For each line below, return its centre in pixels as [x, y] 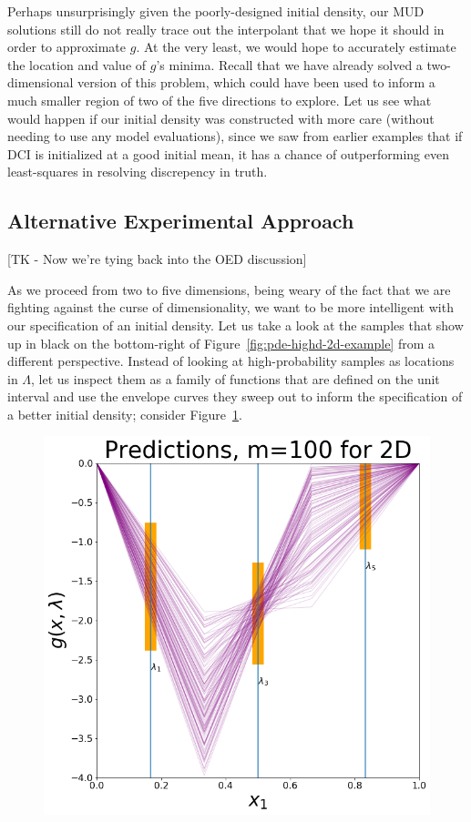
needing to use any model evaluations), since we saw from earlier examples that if [235, 136]
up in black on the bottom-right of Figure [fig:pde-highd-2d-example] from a [221, 343]
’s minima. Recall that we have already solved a [289, 64]
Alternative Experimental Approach [181, 221]
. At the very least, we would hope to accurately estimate [296, 47]
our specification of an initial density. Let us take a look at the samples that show [235, 325]
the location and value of [77, 64]
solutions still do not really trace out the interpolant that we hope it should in [226, 29]
